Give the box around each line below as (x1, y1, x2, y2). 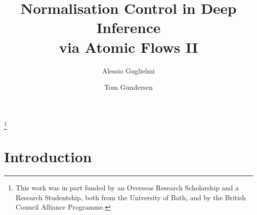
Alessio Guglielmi (102, 65, 155, 75)
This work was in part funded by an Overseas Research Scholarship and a (15, 182, 239, 193)
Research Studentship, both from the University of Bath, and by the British (15, 192, 246, 202)
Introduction (4, 146, 92, 167)
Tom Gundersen (104, 82, 153, 92)
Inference (96, 17, 161, 37)
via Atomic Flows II (59, 36, 198, 57)
